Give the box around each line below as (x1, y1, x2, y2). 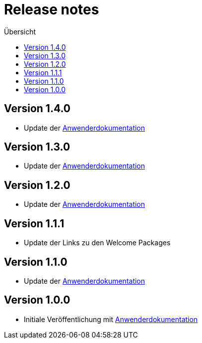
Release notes (4, 1, 99, 18)
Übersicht (4, 27, 36, 36)
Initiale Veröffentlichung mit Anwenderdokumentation (24, 315, 198, 324)
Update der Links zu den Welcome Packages (24, 238, 171, 247)
